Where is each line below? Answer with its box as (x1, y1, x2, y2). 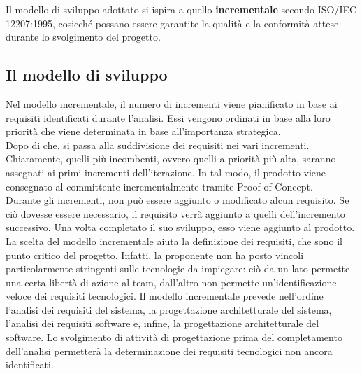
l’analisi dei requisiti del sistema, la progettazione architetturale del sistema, (6, 302, 332, 317)
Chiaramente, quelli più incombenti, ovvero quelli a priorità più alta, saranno (6, 151, 336, 166)
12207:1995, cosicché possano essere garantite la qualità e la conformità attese (6, 15, 339, 30)
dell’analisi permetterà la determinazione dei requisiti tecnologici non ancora (6, 343, 333, 358)
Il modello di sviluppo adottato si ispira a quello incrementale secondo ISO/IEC (6, 2, 357, 16)
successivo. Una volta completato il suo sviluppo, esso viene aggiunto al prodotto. (6, 220, 355, 235)
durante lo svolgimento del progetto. (6, 29, 161, 44)
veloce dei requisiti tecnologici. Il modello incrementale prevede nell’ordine (6, 289, 324, 303)
